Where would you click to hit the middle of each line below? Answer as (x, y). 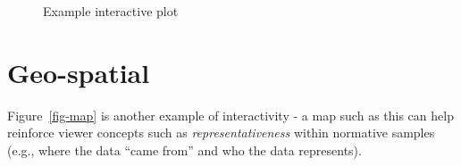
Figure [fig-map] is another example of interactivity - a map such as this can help (230, 115)
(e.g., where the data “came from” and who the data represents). (184, 149)
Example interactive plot (111, 11)
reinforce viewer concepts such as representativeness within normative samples (221, 133)
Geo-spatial (79, 72)
